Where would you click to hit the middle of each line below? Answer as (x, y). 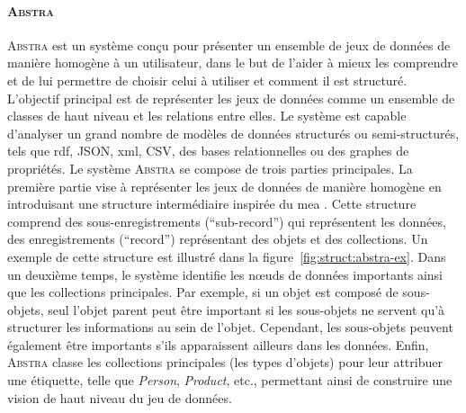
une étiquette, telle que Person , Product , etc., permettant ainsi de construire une (230, 380)
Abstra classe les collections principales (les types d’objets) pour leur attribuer (225, 362)
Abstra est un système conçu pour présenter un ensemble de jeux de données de (229, 45)
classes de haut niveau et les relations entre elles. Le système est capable (207, 116)
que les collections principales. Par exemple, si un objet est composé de (203, 292)
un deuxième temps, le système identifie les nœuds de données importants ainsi (225, 274)
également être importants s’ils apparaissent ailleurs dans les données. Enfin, (218, 344)
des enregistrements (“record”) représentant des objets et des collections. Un (218, 239)
